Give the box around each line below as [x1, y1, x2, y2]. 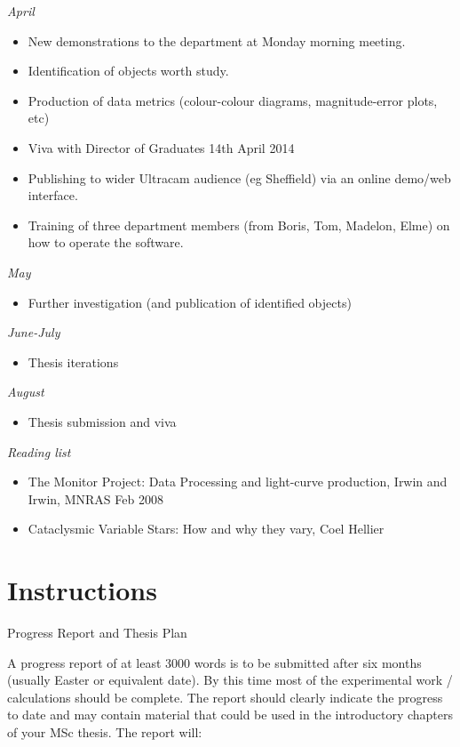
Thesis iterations [28, 352, 119, 371]
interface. [28, 186, 78, 205]
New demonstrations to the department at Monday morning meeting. [28, 31, 406, 50]
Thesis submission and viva [28, 412, 177, 430]
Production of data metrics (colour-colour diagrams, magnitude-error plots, [28, 91, 438, 109]
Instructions [7, 572, 157, 608]
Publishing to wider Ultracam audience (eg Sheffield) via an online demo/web [28, 168, 451, 187]
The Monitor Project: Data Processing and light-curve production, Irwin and [28, 472, 448, 491]
